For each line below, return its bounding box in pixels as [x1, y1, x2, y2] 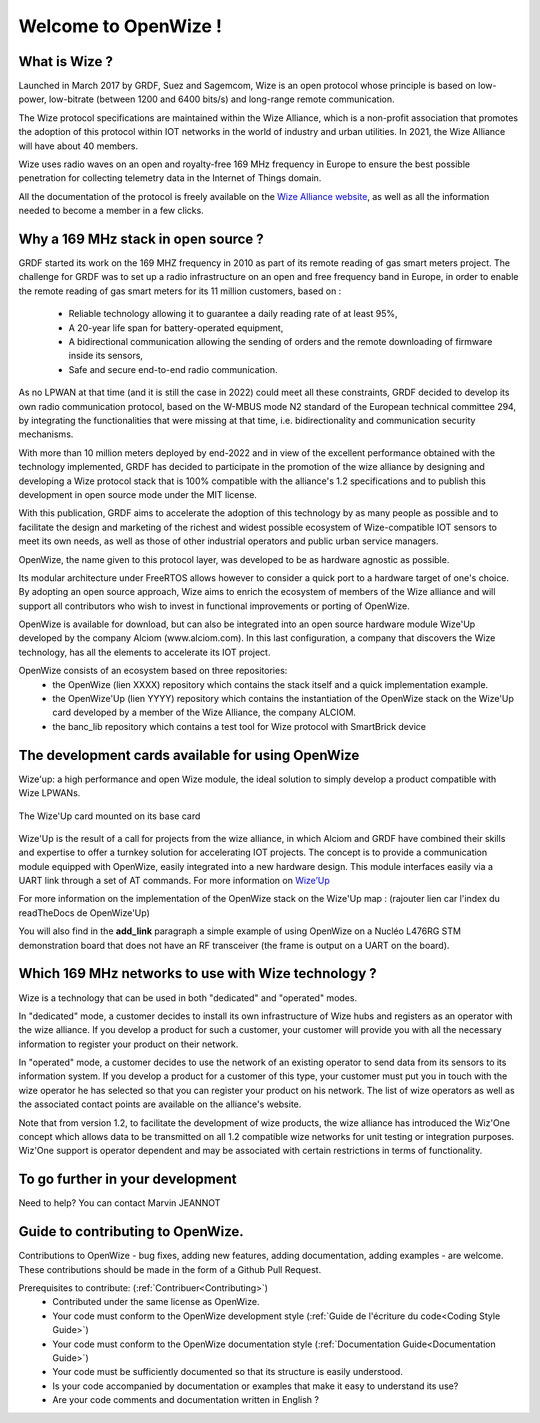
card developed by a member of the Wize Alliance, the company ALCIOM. [52, 706, 357, 719]
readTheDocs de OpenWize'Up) [18, 906, 150, 919]
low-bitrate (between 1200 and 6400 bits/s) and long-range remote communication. [48, 93, 395, 105]
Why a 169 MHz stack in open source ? [18, 231, 264, 247]
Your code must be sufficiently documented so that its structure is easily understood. [52, 1366, 404, 1378]
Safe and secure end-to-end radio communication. [68, 363, 278, 375]
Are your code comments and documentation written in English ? [52, 1394, 320, 1406]
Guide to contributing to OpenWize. [18, 1223, 244, 1240]
